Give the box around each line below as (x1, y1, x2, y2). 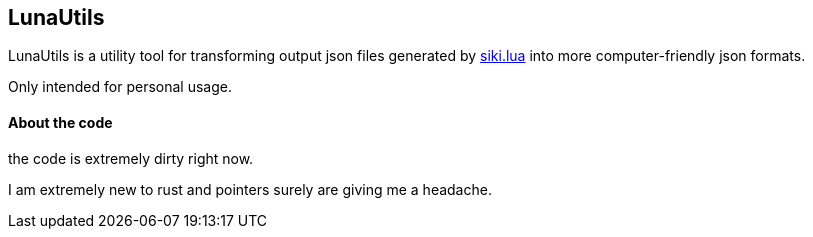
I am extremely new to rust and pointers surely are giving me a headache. (8, 180, 492, 198)
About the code (8, 114, 113, 132)
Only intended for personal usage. (8, 78, 232, 96)
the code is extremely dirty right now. (8, 149, 254, 167)
